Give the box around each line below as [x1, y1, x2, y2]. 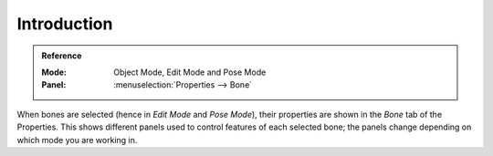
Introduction [16, 14, 113, 34]
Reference [41, 50, 82, 61]
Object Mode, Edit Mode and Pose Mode [113, 67, 267, 78]
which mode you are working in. [16, 134, 138, 145]
